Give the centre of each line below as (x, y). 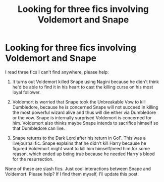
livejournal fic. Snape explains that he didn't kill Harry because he (79, 143)
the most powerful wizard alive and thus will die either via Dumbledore (84, 112)
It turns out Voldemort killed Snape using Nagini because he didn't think (86, 82)
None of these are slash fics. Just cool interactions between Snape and (78, 169)
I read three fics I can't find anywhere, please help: (57, 72)
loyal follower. (27, 92)
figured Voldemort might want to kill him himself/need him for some (81, 148)
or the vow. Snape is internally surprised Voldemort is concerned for (82, 117)
